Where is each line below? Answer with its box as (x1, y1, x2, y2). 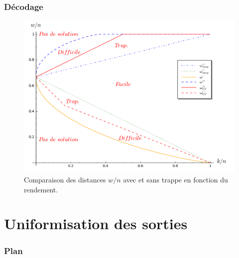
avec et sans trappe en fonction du (123, 174, 228, 185)
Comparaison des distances (24, 174, 106, 185)
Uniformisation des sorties (4, 213, 188, 234)
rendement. (24, 184, 58, 194)
